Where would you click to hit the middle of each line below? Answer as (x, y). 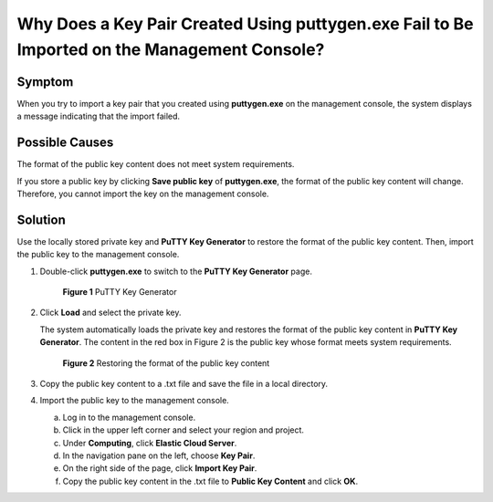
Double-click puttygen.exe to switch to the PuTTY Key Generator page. (176, 271)
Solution (41, 220)
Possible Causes (65, 143)
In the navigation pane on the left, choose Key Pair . (159, 455)
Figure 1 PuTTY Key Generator (120, 292)
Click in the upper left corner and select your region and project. (184, 430)
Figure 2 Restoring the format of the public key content (166, 363)
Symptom (45, 82)
